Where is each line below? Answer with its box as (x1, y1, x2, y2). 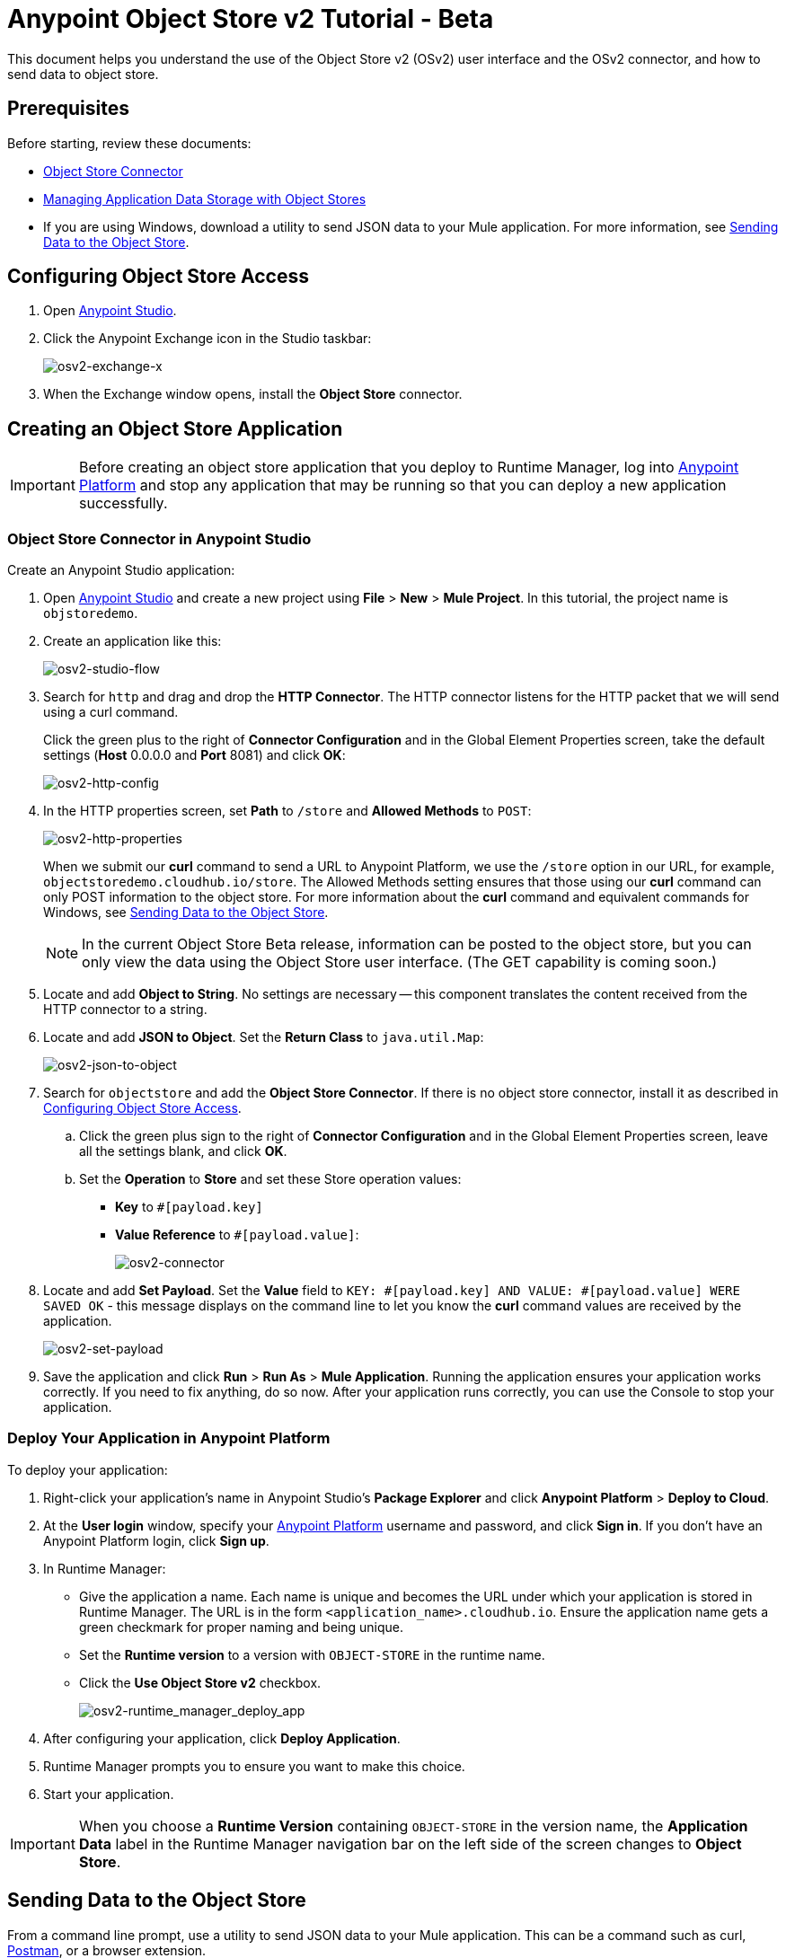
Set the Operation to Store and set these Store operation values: (79, 1171, 462, 1187)
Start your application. (43, 1786, 174, 1802)
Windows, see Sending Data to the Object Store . (43, 904, 329, 921)
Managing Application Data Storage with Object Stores (43, 190, 367, 207)
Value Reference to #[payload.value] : (115, 1227, 359, 1243)
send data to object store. (7, 66, 159, 82)
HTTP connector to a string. (43, 1001, 208, 1018)
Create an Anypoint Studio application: (7, 562, 235, 578)
